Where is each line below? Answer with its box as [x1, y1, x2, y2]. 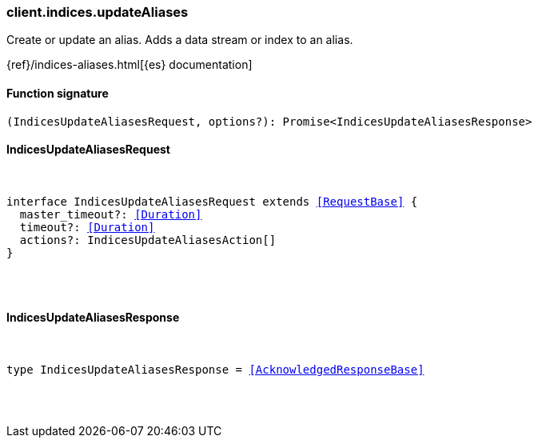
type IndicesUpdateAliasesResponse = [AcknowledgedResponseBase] [6, 363, 424, 377]
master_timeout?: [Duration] [19, 207, 202, 221]
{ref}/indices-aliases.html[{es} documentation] [6, 58, 253, 72]
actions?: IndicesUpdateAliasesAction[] [19, 233, 277, 246]
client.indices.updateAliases [6, 4, 189, 20]
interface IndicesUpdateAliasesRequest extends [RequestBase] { [6, 194, 418, 208]
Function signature [6, 86, 109, 100]
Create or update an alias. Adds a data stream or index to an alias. [6, 33, 353, 47]
